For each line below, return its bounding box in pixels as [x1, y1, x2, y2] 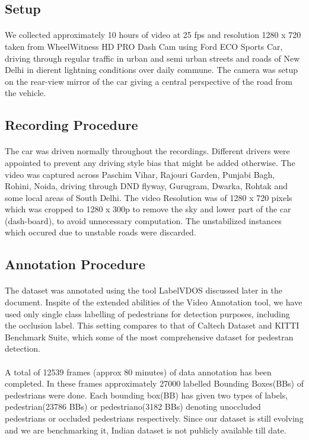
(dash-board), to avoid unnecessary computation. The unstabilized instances [5, 214, 282, 227]
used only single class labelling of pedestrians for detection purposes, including [5, 307, 290, 320]
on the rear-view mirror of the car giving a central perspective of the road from [5, 75, 293, 87]
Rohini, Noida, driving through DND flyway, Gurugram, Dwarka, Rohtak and [5, 180, 288, 192]
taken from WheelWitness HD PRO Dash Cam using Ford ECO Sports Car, [5, 40, 283, 52]
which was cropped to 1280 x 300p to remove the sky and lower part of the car [5, 203, 291, 215]
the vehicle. [5, 87, 46, 99]
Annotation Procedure [5, 255, 145, 273]
